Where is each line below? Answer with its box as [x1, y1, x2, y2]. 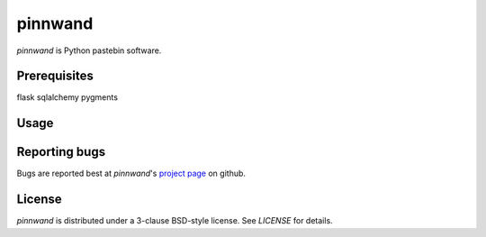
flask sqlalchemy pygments [16, 92, 119, 103]
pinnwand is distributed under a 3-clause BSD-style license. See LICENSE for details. [16, 215, 333, 226]
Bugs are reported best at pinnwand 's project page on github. [16, 168, 247, 179]
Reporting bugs [16, 144, 106, 160]
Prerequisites [16, 68, 94, 84]
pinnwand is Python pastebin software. [16, 45, 162, 56]
